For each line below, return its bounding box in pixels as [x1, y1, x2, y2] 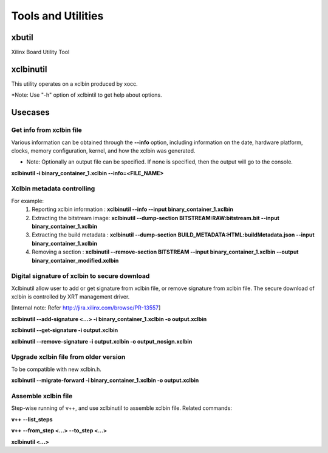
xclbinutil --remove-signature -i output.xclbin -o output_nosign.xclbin [11, 337, 193, 345]
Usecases [11, 107, 50, 118]
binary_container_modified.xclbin [32, 257, 119, 264]
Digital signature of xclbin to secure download [11, 272, 150, 280]
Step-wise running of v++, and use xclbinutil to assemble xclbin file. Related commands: [11, 404, 232, 412]
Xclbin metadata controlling [11, 184, 95, 193]
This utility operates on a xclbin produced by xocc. [11, 80, 138, 88]
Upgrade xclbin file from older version [11, 353, 126, 361]
